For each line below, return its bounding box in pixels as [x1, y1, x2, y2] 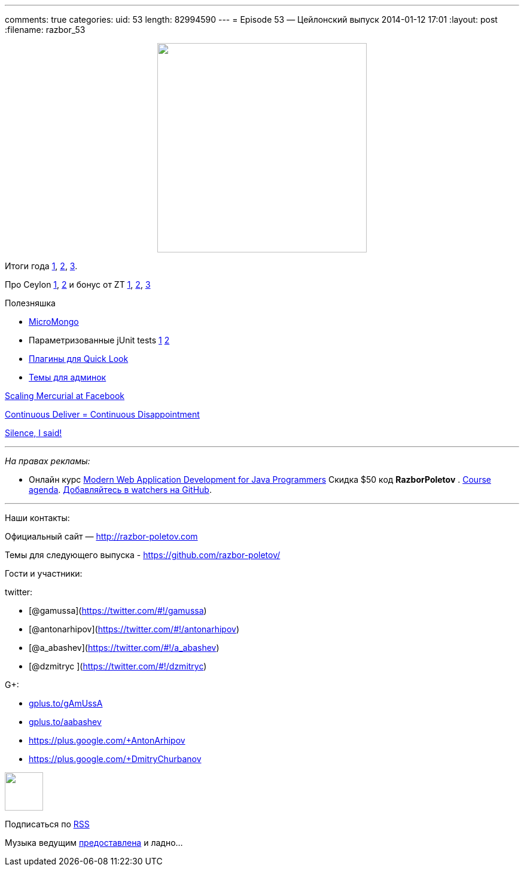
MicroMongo [29, 316, 79, 327]
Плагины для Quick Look [29, 354, 129, 364]
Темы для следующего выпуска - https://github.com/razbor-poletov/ [5, 550, 281, 560]
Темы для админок [29, 372, 106, 382]
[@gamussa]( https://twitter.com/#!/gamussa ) [29, 605, 207, 616]
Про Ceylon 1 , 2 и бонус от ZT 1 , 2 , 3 [5, 279, 151, 290]
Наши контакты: [5, 513, 70, 523]
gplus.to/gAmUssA [29, 698, 103, 708]
